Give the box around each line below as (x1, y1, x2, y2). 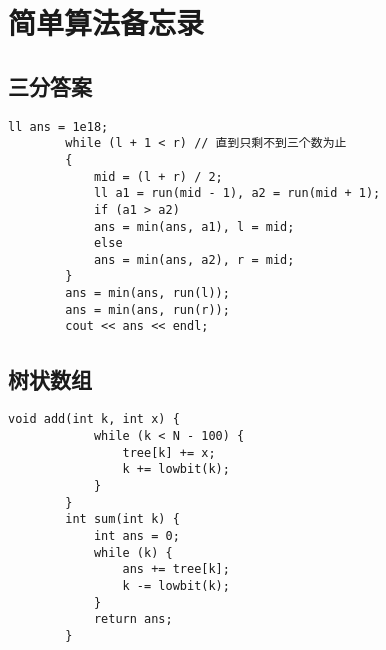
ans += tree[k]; (122, 562, 230, 577)
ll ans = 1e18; (8, 119, 109, 134)
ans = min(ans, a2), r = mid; (93, 252, 295, 267)
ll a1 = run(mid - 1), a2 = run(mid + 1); (93, 186, 381, 201)
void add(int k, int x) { (8, 412, 180, 427)
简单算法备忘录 (8, 2, 205, 43)
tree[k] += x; (122, 445, 216, 460)
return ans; (93, 612, 173, 627)
